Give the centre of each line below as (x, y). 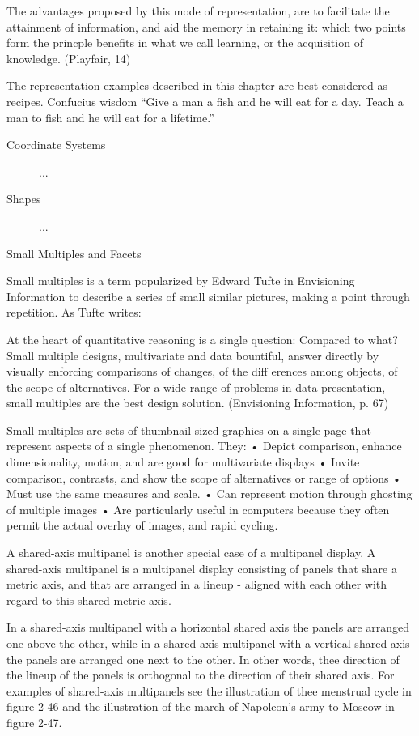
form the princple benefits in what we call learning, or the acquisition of (185, 43)
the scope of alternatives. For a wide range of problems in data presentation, (196, 387)
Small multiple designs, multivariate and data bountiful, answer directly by (193, 355)
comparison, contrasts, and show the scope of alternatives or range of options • (204, 477)
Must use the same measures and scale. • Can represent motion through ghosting (209, 494)
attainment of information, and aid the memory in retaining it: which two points (206, 26)
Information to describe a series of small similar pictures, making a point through (208, 296)
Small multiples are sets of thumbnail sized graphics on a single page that (189, 430)
